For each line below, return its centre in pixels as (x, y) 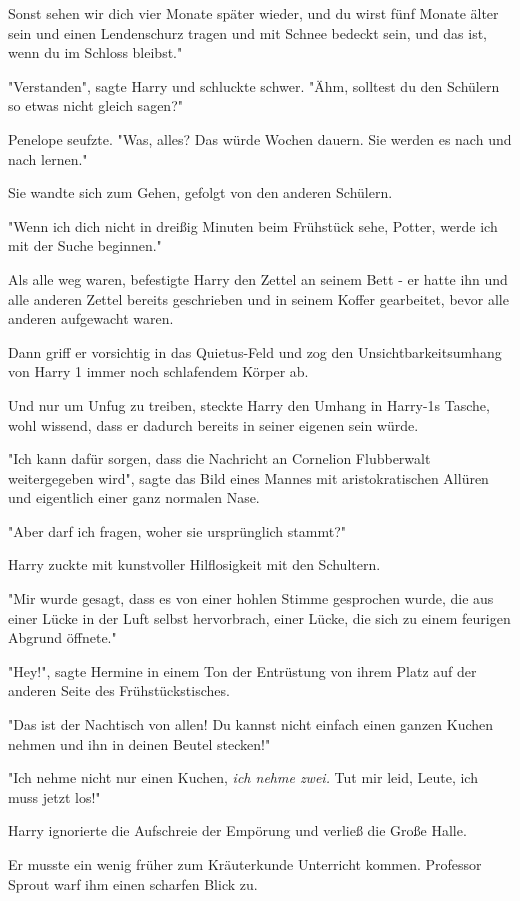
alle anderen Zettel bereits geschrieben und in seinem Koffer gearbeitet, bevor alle (258, 298)
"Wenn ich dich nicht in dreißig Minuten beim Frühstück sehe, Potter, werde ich (253, 225)
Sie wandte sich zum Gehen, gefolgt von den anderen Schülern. (200, 192)
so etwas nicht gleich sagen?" (95, 105)
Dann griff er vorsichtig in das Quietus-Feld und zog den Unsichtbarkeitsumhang (255, 351)
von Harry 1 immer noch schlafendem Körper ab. (158, 371)
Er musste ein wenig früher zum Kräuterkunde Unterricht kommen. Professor (245, 864)
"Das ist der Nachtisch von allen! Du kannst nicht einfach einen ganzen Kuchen (251, 724)
